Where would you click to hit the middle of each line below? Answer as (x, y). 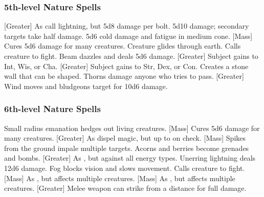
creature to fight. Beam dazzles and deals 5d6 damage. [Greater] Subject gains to (131, 56)
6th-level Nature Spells (52, 109)
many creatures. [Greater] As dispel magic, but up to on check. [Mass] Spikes (125, 138)
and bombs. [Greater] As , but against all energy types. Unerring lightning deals (130, 158)
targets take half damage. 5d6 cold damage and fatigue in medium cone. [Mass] (128, 36)
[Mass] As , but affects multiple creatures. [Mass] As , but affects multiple (120, 178)
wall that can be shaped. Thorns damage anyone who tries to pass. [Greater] (124, 76)
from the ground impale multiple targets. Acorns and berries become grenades (127, 148)
